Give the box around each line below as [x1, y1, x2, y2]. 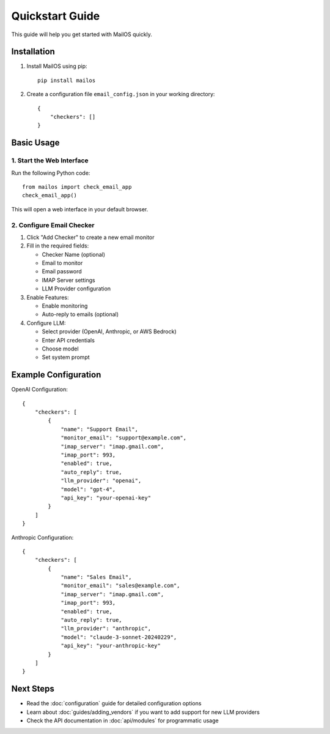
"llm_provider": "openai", [61, 477, 142, 484]
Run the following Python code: [11, 169, 90, 176]
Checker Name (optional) [42, 251, 106, 258]
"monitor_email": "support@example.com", [61, 434, 186, 441]
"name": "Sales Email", [61, 573, 132, 581]
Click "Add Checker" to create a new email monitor [26, 233, 155, 241]
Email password [42, 268, 82, 275]
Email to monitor [42, 259, 83, 267]
